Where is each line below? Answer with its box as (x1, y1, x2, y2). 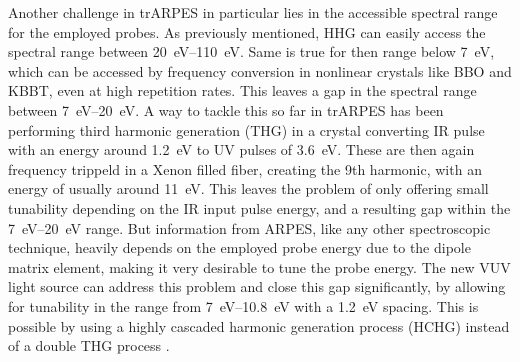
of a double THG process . (8, 335, 170, 356)
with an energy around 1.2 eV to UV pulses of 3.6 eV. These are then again (8, 139, 475, 160)
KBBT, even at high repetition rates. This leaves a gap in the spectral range (8, 80, 477, 101)
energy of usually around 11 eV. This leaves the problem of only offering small (8, 178, 489, 199)
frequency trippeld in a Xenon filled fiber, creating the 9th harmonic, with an (8, 158, 482, 179)
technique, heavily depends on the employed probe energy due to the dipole (8, 237, 471, 258)
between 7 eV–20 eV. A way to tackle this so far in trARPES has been (8, 99, 444, 120)
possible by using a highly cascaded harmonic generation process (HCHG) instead (8, 315, 510, 336)
